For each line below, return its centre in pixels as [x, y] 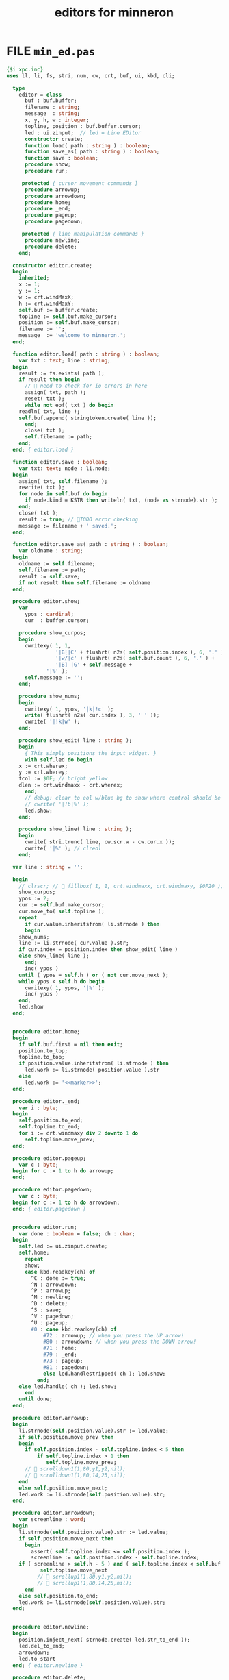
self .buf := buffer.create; [58, 310]
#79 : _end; [60, 1355]
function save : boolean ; [61, 158]
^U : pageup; [50, 1323]
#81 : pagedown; [66, 1367]
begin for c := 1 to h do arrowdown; [66, 1202]
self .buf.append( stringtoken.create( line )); [87, 418]
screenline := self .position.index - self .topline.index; [115, 1558]
